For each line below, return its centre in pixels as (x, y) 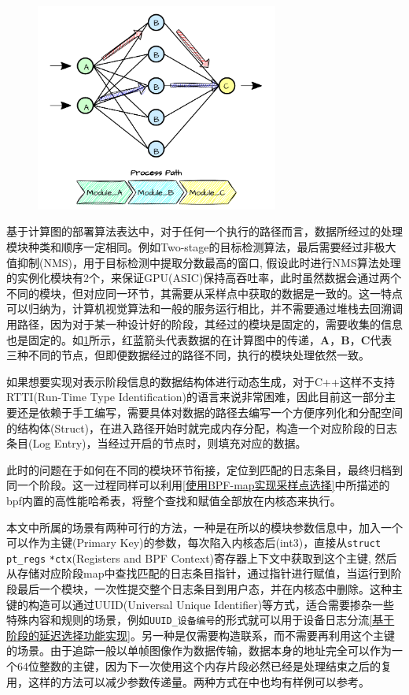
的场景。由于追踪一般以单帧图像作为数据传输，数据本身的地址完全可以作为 (199, 650)
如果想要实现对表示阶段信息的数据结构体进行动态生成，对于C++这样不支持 (201, 381)
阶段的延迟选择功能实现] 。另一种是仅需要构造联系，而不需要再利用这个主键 (201, 635)
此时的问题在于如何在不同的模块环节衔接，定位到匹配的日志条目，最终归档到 (204, 469)
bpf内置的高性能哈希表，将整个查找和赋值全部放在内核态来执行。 (174, 500)
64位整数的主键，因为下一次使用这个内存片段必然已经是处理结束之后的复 (204, 666)
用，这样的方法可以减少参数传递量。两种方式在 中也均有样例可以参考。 (188, 681)
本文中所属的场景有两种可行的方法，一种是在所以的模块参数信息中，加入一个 (204, 527)
